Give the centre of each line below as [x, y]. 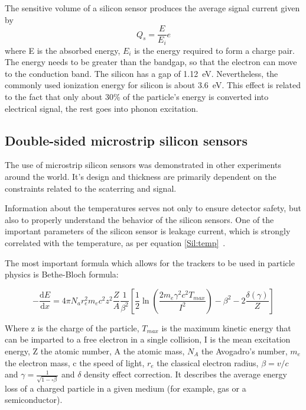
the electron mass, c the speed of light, [75, 362]
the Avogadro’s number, [245, 351]
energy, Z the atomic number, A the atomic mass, [95, 351]
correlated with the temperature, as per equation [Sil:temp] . [115, 243]
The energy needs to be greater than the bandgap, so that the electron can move [151, 62]
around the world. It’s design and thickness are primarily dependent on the [141, 177]
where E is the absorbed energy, [63, 50]
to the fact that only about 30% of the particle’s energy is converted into [137, 97]
